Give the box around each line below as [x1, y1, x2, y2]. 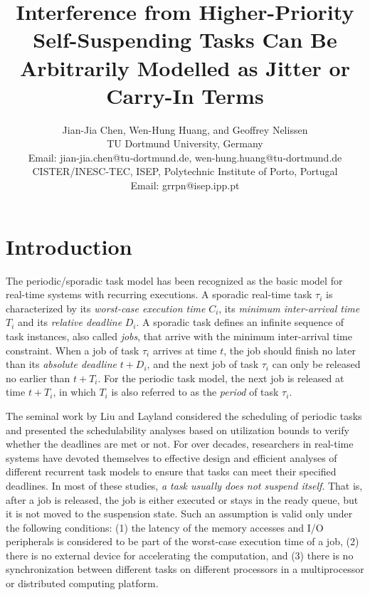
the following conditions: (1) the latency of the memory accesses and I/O [6, 520, 324, 535]
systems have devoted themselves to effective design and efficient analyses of [6, 450, 337, 465]
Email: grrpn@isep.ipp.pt [130, 178, 240, 193]
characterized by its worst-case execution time [6, 300, 206, 315]
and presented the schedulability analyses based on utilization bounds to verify [6, 422, 349, 437]
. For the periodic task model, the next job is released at [97, 370, 344, 385]
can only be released [272, 357, 361, 372]
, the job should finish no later [223, 342, 356, 357]
